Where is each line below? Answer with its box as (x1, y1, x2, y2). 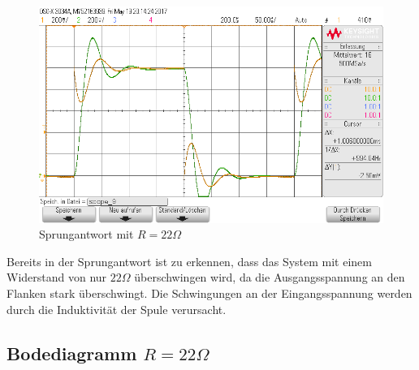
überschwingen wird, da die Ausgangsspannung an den (134, 269, 405, 286)
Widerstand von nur (6, 269, 107, 286)
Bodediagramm (6, 340, 137, 365)
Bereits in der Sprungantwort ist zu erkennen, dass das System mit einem (6, 252, 372, 269)
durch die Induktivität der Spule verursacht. (6, 300, 227, 317)
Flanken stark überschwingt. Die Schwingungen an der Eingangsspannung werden (6, 284, 413, 301)
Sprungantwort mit (39, 226, 134, 243)
